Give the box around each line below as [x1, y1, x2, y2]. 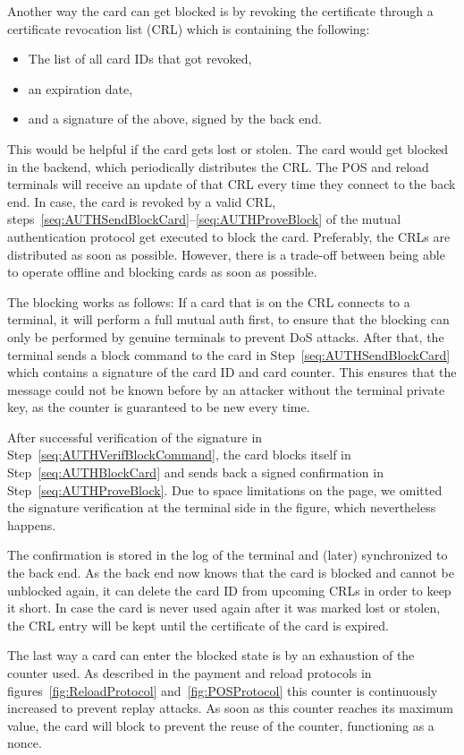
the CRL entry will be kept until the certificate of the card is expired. [7, 615, 389, 634]
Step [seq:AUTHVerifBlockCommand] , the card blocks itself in [7, 445, 351, 464]
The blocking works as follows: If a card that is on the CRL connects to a [7, 292, 410, 311]
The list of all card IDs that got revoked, [28, 49, 252, 68]
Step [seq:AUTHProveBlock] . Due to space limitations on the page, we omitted [7, 480, 443, 499]
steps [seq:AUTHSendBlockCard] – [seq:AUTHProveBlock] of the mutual [7, 210, 401, 228]
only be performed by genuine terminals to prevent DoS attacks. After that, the [7, 327, 444, 346]
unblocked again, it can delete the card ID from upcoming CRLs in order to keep [7, 580, 451, 599]
